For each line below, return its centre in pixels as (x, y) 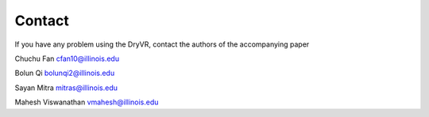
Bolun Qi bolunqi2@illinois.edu (65, 73)
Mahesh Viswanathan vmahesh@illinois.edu (87, 102)
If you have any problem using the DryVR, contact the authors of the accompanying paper (162, 44)
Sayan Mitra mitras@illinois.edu (66, 88)
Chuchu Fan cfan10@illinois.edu (67, 58)
